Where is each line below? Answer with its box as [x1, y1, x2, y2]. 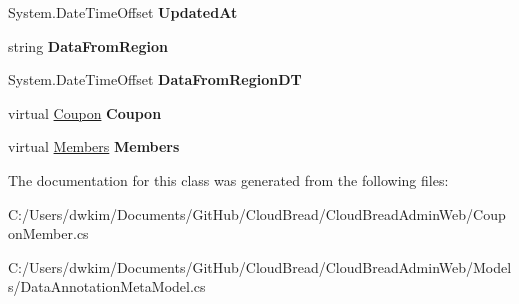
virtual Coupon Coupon [8, 102, 162, 123]
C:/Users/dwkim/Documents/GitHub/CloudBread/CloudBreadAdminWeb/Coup [8, 203, 506, 224]
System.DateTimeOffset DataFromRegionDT [8, 69, 302, 90]
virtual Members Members [8, 136, 180, 157]
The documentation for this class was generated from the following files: [8, 169, 449, 190]
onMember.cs [8, 223, 89, 244]
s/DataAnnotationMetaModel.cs [8, 276, 206, 297]
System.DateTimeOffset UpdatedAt [8, 2, 238, 22]
